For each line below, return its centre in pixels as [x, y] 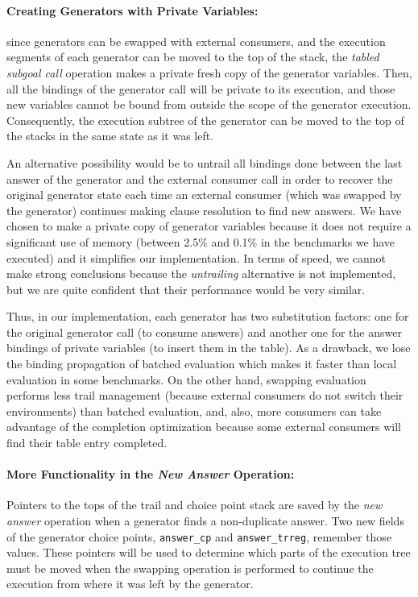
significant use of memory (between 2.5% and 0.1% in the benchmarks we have [201, 241]
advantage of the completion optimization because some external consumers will [204, 427]
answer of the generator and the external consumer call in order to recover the [200, 178]
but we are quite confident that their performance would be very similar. [186, 289]
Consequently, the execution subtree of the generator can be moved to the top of [205, 120]
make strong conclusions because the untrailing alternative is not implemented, [201, 274]
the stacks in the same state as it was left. [110, 136]
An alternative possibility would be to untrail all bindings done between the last [205, 162]
